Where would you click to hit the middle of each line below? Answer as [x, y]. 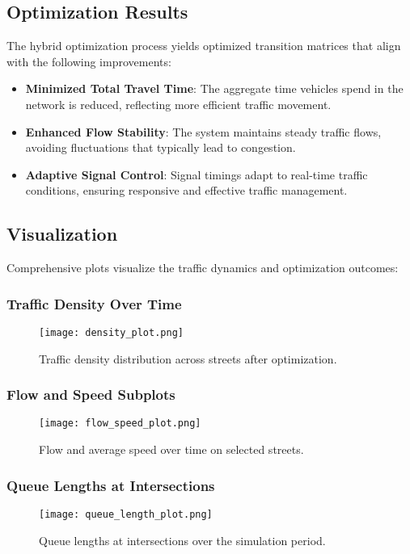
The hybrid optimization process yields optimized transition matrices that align [204, 46]
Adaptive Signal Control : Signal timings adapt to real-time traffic [197, 174]
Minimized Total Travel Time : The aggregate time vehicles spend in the [214, 88]
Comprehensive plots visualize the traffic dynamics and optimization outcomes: [203, 268]
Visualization [62, 234]
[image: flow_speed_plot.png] [120, 424]
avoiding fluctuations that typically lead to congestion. [161, 147]
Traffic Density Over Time [94, 303]
